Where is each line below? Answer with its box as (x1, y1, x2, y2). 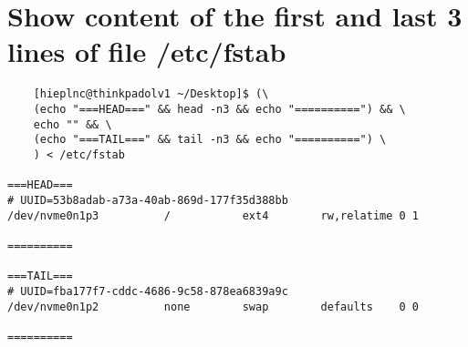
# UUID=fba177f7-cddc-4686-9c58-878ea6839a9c (7, 284, 288, 298)
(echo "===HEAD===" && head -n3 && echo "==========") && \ (33, 102, 406, 116)
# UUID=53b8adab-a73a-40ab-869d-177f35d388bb (7, 193, 288, 207)
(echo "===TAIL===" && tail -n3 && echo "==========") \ (33, 133, 387, 147)
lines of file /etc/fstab (7, 33, 286, 70)
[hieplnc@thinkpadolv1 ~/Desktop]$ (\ (33, 87, 269, 101)
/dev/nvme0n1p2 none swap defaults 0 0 (7, 300, 420, 313)
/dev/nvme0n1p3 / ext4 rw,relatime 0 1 (7, 209, 420, 222)
